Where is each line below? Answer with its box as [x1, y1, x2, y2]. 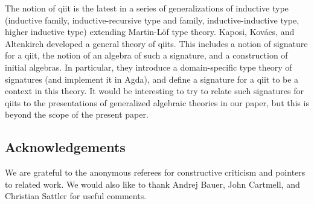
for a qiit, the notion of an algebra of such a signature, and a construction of [5, 49, 288, 62]
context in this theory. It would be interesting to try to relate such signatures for [5, 84, 304, 97]
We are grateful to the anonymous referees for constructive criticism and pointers [5, 166, 306, 179]
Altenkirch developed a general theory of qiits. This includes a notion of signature [5, 37, 308, 49]
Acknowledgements [5, 138, 126, 156]
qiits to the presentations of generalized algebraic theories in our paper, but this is [5, 96, 309, 109]
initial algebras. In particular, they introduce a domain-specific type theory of [5, 60, 292, 73]
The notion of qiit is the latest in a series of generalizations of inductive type [5, 2, 289, 14]
